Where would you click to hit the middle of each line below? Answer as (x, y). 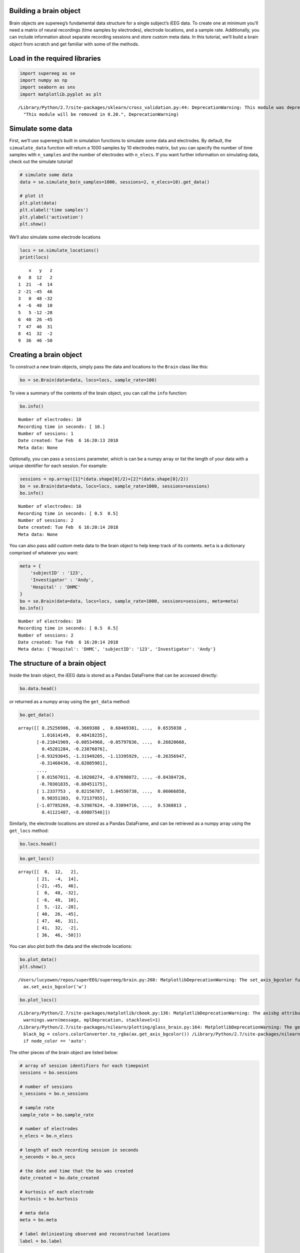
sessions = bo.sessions (49, 1073)
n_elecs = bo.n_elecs (46, 1136)
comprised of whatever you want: (44, 553)
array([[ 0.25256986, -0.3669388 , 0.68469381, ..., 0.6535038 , (102, 728)
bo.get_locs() (37, 859)
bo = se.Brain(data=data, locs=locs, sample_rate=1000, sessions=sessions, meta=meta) (129, 601)
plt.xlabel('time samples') (54, 210)
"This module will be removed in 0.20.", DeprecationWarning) (101, 115)
